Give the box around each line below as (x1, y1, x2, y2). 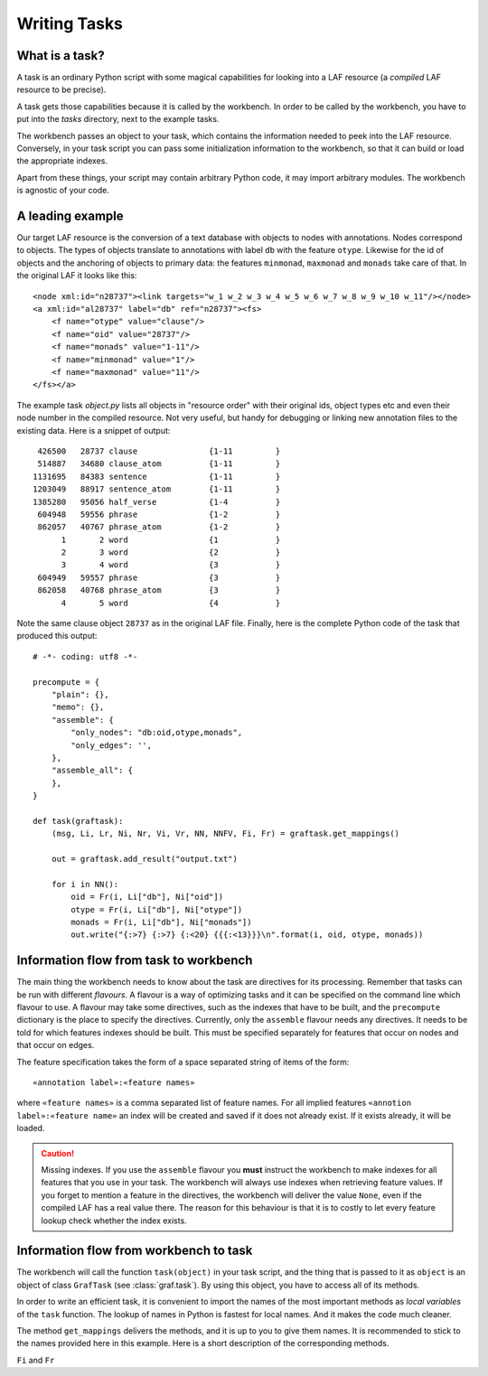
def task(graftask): (33, 816, 124, 826)
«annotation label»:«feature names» (33, 1078, 195, 1088)
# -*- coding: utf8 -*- (33, 651, 138, 661)
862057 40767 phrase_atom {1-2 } (37, 522, 281, 532)
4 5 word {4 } (61, 597, 281, 608)
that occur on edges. (16, 1040, 95, 1051)
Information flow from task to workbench (16, 953, 253, 969)
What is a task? (16, 48, 105, 63)
